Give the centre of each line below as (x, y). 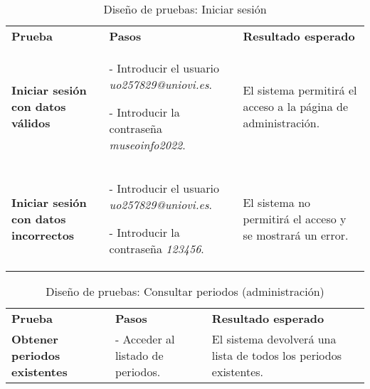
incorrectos (43, 235)
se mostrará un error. (296, 235)
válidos (31, 123)
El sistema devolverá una (274, 339)
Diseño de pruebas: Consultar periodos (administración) (185, 291)
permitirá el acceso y (295, 218)
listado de (139, 355)
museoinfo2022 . (147, 145)
